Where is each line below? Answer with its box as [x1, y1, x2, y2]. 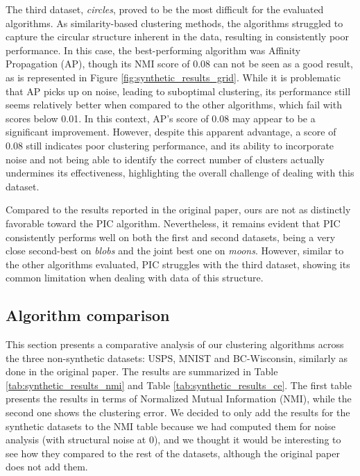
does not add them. [6, 459, 88, 474]
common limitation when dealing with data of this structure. [6, 270, 264, 285]
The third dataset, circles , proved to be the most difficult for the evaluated [6, 2, 324, 16]
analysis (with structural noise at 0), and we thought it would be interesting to [6, 432, 341, 447]
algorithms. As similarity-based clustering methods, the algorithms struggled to [6, 15, 343, 30]
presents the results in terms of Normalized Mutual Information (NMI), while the [6, 391, 352, 406]
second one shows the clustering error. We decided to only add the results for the [6, 405, 350, 420]
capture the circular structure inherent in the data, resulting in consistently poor [6, 29, 349, 44]
